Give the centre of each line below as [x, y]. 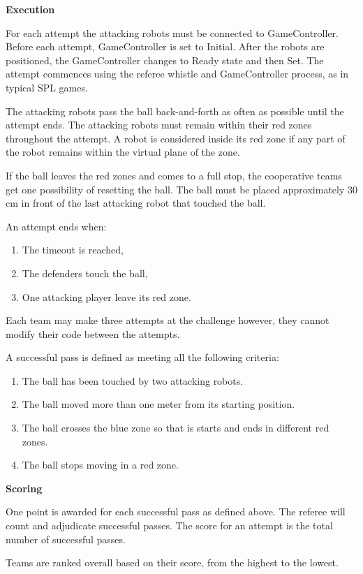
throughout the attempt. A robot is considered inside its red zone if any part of [176, 138]
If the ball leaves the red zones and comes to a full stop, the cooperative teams [174, 175]
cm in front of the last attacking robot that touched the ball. [136, 203]
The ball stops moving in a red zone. [100, 465]
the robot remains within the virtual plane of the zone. [123, 152]
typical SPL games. [47, 87]
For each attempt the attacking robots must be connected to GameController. [172, 32]
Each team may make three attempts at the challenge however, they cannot [168, 320]
